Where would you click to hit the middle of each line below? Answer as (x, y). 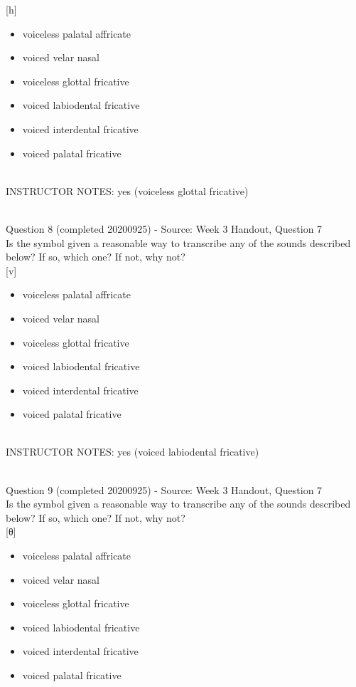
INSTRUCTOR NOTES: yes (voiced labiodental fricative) (133, 452)
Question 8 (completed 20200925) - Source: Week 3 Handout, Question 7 (164, 228)
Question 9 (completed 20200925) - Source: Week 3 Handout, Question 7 (164, 489)
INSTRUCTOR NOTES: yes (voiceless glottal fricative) (127, 190)
